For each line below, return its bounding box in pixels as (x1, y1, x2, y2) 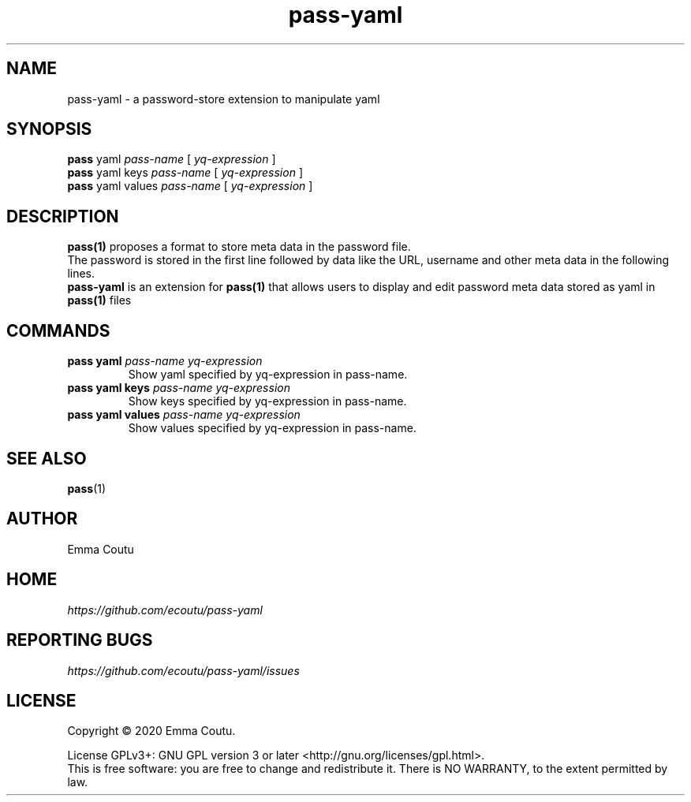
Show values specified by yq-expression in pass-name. (128, 421, 416, 435)
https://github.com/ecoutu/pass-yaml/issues (67, 663, 300, 677)
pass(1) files (67, 293, 132, 308)
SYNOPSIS (6, 119, 92, 140)
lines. (67, 267, 95, 281)
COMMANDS (6, 320, 110, 341)
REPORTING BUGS (6, 630, 153, 651)
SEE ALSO (6, 448, 87, 468)
